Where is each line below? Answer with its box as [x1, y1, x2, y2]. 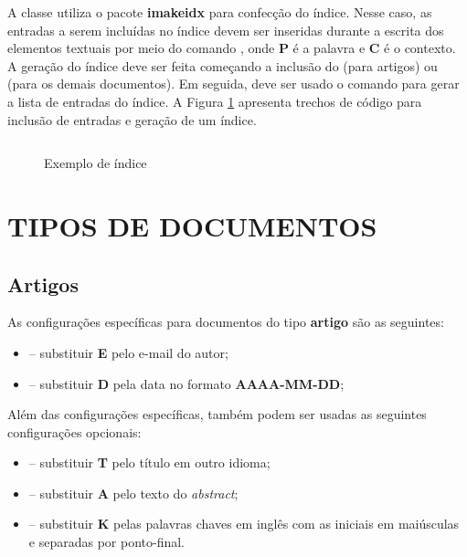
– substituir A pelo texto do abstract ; [28, 483, 239, 502]
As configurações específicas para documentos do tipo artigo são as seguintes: [7, 312, 444, 331]
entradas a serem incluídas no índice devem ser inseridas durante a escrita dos [7, 20, 444, 39]
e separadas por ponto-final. [28, 532, 185, 552]
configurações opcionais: [7, 422, 142, 441]
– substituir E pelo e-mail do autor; [28, 342, 228, 362]
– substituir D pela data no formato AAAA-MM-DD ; [28, 373, 345, 393]
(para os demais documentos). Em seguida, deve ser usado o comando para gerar [7, 74, 460, 93]
